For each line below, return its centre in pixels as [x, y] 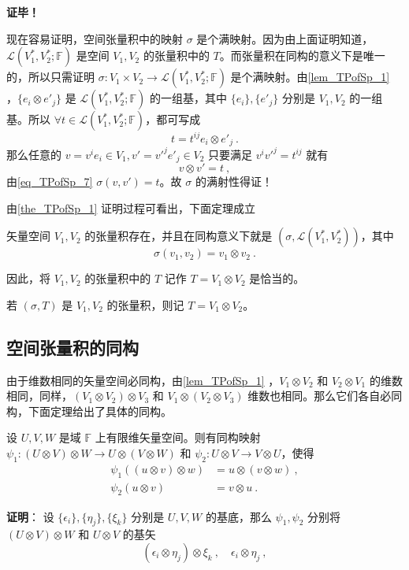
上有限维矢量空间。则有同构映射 [178, 437]
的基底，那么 [238, 516]
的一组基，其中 [188, 98]
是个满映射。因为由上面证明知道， [285, 38]
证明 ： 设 [30, 516]
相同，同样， [39, 396]
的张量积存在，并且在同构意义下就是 [178, 236]
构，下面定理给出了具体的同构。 [89, 411]
